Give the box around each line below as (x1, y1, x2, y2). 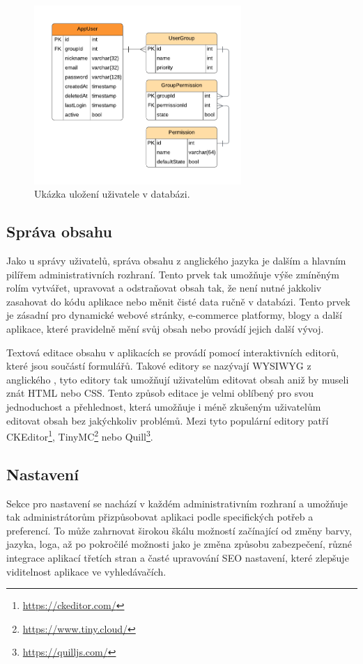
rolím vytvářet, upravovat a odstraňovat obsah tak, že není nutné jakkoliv (6, 280, 322, 295)
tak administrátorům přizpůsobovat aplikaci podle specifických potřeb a (6, 509, 314, 524)
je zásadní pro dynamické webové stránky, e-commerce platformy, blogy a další (6, 308, 342, 322)
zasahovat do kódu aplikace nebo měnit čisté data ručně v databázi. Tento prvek (6, 294, 350, 308)
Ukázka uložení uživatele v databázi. (34, 187, 190, 201)
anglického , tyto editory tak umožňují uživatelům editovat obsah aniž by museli (6, 372, 349, 386)
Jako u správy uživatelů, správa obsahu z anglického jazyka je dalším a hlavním (6, 253, 346, 268)
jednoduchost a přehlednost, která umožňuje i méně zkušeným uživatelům (6, 400, 321, 414)
